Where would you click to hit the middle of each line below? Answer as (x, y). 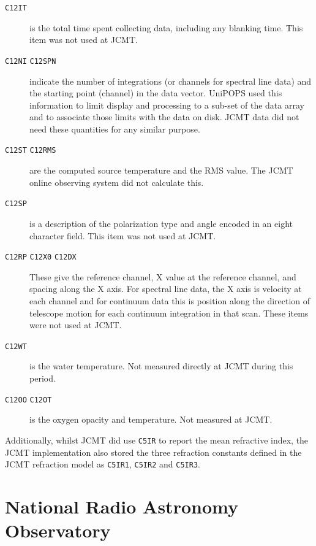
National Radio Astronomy (122, 506)
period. (43, 378)
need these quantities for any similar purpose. (115, 129)
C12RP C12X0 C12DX (41, 257)
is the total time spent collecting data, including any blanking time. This (166, 27)
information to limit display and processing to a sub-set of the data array (167, 105)
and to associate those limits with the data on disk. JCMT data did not (164, 117)
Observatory (58, 530)
